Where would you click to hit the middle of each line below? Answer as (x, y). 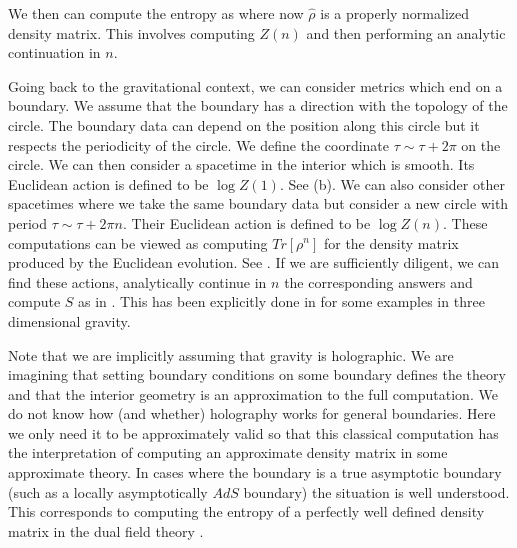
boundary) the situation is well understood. (376, 491)
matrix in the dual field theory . (106, 530)
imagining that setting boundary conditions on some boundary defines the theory (257, 374)
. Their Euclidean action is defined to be (246, 222)
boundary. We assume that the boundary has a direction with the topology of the (258, 105)
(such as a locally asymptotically (108, 491)
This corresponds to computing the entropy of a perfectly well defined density (246, 511)
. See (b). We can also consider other (392, 183)
